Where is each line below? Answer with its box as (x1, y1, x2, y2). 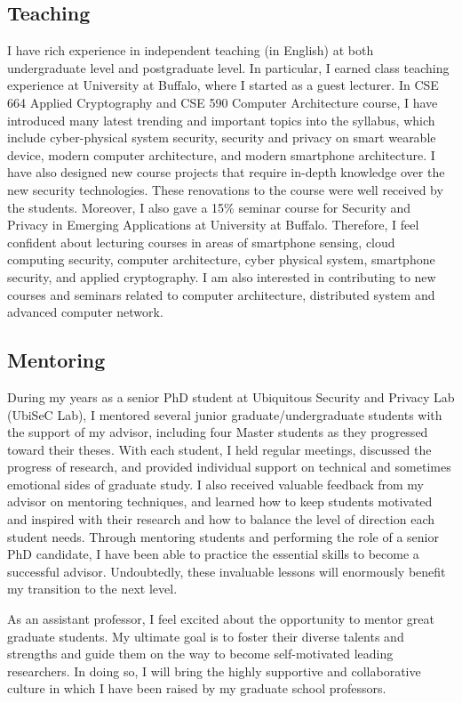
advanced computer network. (7, 303, 163, 321)
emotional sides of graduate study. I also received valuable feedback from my (7, 474, 425, 493)
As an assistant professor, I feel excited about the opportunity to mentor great (7, 610, 434, 628)
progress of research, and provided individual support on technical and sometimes (7, 457, 451, 476)
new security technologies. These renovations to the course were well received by (7, 180, 443, 198)
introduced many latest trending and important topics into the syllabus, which (7, 110, 435, 129)
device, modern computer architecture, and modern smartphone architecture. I (7, 145, 435, 164)
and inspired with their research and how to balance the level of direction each (7, 510, 435, 529)
